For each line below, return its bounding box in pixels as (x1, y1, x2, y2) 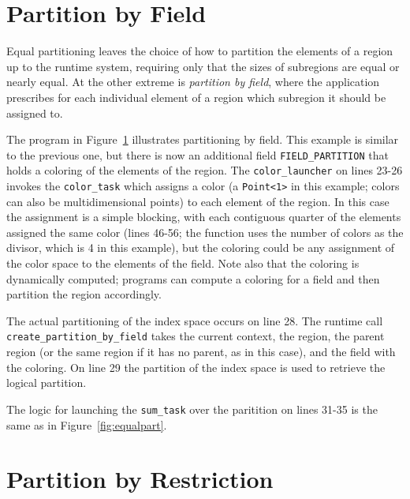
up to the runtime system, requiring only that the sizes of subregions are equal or (6, 58, 400, 74)
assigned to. (6, 104, 63, 121)
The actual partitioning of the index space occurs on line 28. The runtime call (6, 312, 383, 328)
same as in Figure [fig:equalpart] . (6, 416, 167, 433)
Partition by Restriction (6, 463, 274, 495)
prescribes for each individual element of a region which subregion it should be (6, 88, 386, 105)
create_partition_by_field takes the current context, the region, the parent (6, 328, 385, 344)
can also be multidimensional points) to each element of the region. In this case (6, 193, 389, 209)
